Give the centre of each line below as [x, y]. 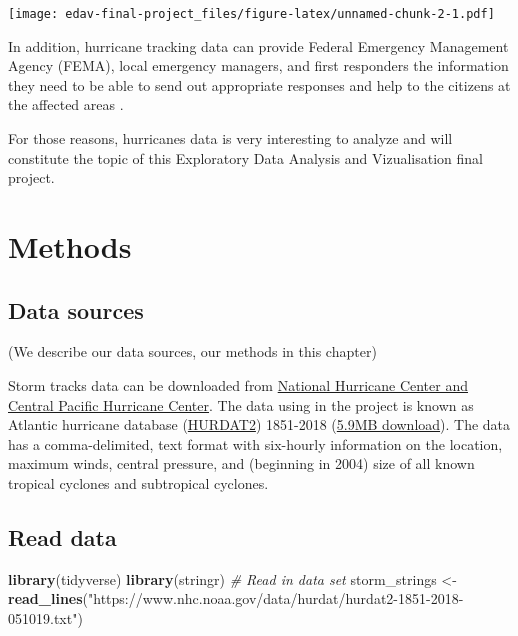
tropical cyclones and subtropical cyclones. [138, 482]
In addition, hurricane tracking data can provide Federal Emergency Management [258, 45]
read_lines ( [48, 598]
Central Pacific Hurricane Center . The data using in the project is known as [241, 404]
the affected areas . [66, 104]
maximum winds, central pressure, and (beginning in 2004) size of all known [241, 463]
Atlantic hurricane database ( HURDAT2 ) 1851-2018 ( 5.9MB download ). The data [259, 424]
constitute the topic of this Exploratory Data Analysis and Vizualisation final [245, 157]
